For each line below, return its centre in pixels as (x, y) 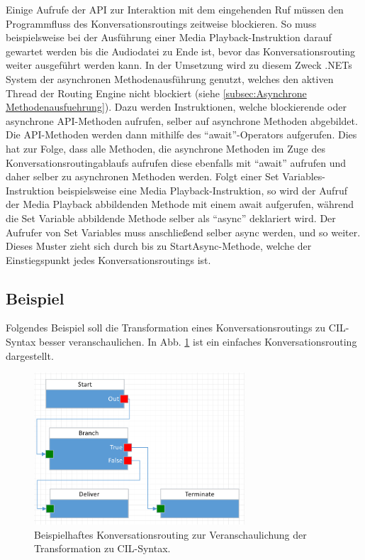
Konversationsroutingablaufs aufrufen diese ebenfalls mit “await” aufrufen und (176, 162)
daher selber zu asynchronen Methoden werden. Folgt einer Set (142, 176)
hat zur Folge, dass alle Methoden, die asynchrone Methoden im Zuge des (165, 148)
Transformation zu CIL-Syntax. (102, 548)
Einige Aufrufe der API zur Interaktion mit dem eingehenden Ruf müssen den (175, 9)
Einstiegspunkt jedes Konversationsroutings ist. (108, 259)
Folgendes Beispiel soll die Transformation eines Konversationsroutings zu (166, 328)
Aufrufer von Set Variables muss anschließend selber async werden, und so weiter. (183, 232)
